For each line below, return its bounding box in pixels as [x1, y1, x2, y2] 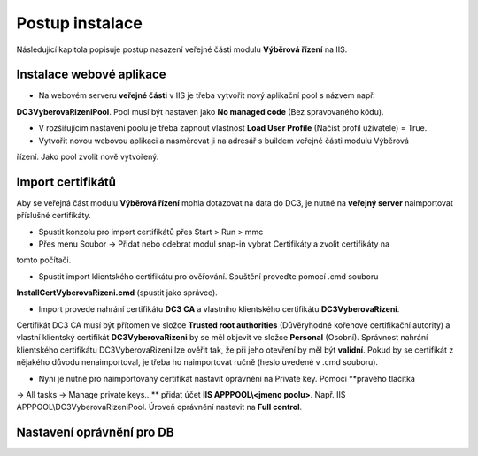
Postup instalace [16, 13, 143, 33]
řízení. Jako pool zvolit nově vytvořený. [16, 151, 159, 163]
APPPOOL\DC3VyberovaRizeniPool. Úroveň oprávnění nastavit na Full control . [16, 402, 303, 413]
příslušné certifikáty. [16, 210, 92, 221]
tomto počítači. [16, 255, 72, 265]
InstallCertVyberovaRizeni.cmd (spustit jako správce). [16, 287, 219, 298]
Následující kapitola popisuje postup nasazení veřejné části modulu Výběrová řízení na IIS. [16, 44, 348, 55]
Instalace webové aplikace [16, 67, 166, 82]
